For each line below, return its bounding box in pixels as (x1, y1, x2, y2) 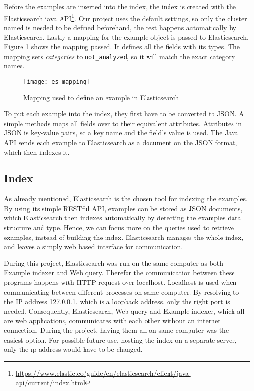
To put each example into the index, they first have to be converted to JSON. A (4, 109, 244, 119)
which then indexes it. (4, 147, 70, 157)
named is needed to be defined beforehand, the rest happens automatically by (4, 22, 236, 32)
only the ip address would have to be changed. (4, 344, 143, 354)
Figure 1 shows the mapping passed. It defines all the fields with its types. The (4, 42, 240, 52)
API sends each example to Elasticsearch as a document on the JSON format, (4, 137, 237, 147)
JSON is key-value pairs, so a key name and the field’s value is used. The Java (4, 128, 238, 138)
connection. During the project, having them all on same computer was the (4, 325, 229, 335)
